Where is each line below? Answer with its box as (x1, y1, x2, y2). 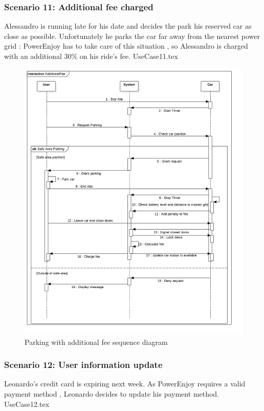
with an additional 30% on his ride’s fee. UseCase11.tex (4, 51, 178, 61)
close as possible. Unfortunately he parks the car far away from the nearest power (4, 30, 260, 41)
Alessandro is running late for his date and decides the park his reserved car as (4, 20, 252, 31)
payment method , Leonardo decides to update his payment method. (4, 388, 219, 399)
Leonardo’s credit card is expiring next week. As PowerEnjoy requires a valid (4, 378, 246, 389)
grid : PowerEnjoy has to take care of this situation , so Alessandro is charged (4, 40, 248, 51)
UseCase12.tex (4, 398, 50, 409)
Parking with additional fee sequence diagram (25, 336, 168, 347)
